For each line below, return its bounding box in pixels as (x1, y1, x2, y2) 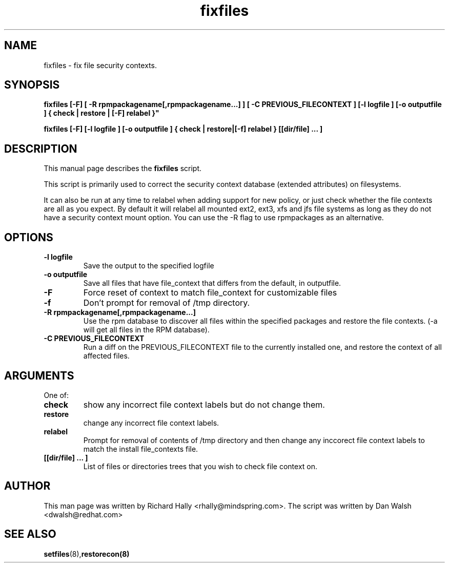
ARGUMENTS (4, 369, 74, 382)
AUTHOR (4, 479, 51, 493)
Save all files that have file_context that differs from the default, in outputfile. (83, 279, 341, 288)
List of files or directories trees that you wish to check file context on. (83, 461, 318, 471)
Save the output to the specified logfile (83, 261, 214, 270)
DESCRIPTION (4, 142, 77, 155)
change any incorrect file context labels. (83, 418, 219, 427)
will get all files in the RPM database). (83, 325, 210, 334)
